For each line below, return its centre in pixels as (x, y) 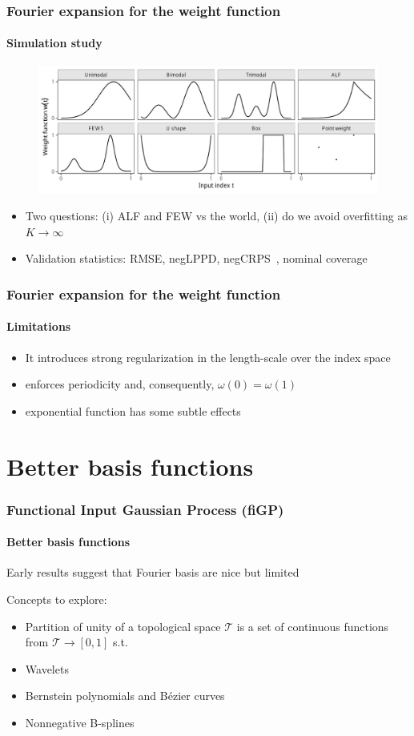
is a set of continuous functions (313, 626)
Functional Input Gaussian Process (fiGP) (145, 509)
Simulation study (54, 43)
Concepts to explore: (57, 599)
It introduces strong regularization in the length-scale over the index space (208, 357)
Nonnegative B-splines (80, 723)
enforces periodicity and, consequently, (120, 384)
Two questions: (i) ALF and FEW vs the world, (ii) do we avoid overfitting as (216, 216)
